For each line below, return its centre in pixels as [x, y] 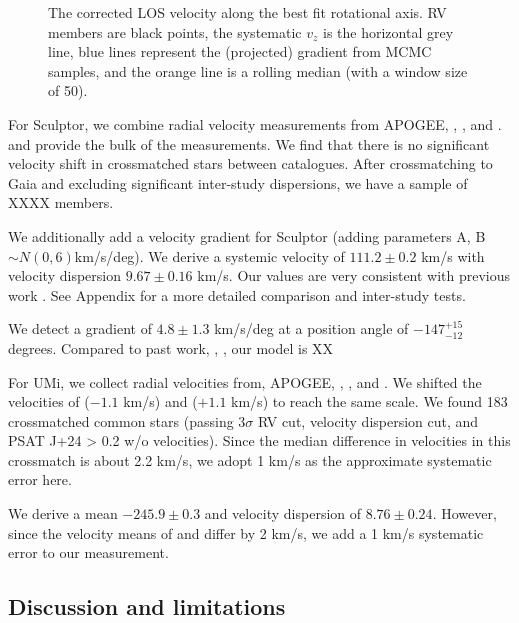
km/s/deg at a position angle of [311, 328]
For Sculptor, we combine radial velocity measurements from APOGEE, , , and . [255, 123]
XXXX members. [61, 202]
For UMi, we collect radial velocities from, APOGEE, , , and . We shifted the [245, 381]
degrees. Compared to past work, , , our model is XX [171, 347]
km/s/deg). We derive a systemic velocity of [209, 255]
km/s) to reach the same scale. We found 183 [369, 401]
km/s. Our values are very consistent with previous [354, 275]
